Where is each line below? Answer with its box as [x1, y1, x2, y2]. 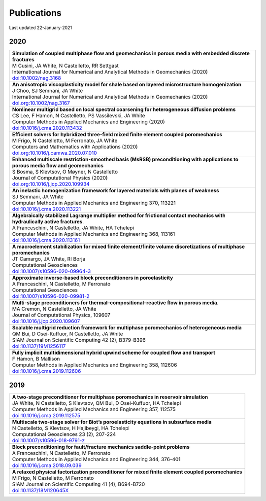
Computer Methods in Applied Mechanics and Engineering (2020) [12, 118, 165, 125]
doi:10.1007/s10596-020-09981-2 [12, 293, 90, 300]
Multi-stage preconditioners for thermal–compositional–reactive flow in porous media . [12, 299, 219, 306]
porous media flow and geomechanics [12, 162, 103, 169]
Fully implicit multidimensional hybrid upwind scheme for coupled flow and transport [12, 349, 215, 356]
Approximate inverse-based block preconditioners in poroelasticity [12, 274, 173, 281]
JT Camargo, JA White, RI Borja [12, 255, 86, 262]
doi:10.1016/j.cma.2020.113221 [12, 206, 81, 213]
